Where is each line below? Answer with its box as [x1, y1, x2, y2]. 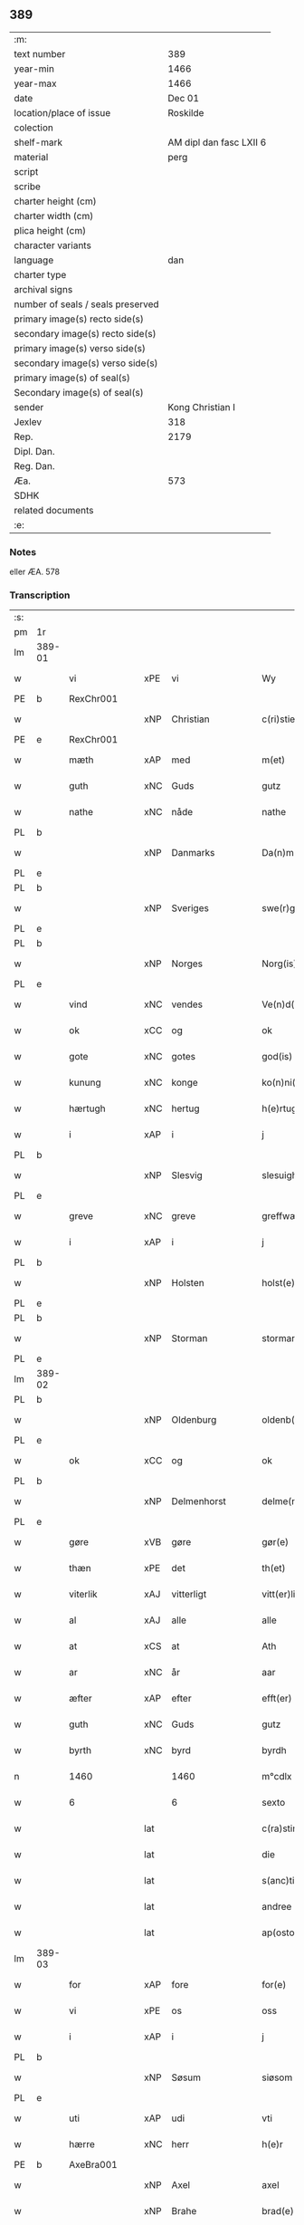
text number [14, 47, 66, 60]
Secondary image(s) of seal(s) [14, 386, 144, 398]
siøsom [261, 2071, 293, 2084]
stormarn [261, 1332, 301, 1345]
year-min [14, 62, 54, 75]
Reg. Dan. [14, 459, 56, 472]
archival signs [14, 283, 73, 295]
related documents [14, 504, 94, 516]
